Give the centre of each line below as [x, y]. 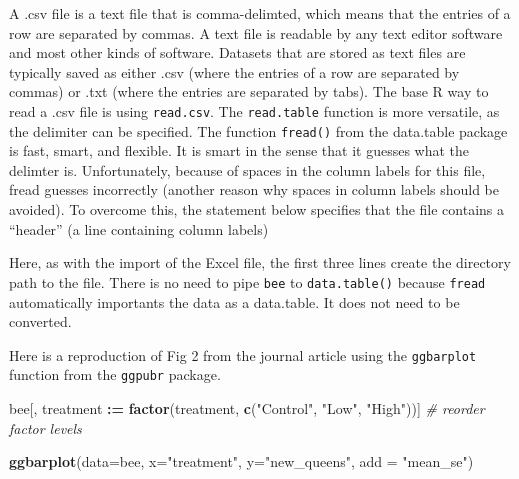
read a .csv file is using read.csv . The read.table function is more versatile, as [254, 110]
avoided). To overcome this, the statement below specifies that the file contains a [257, 209]
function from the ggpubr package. [115, 374]
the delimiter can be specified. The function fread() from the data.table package [258, 130]
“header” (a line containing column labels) [139, 228]
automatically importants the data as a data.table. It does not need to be [234, 301]
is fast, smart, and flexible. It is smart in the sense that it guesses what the [239, 150]
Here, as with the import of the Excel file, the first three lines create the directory [260, 262]
